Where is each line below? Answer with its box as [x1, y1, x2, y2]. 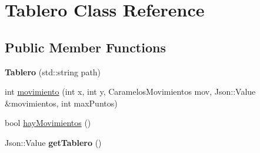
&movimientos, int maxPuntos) [5, 97, 118, 109]
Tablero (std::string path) [5, 65, 101, 78]
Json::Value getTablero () [5, 136, 102, 148]
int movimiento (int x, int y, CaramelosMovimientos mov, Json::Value [5, 85, 256, 98]
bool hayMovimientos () [5, 117, 91, 129]
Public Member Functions [5, 38, 166, 56]
